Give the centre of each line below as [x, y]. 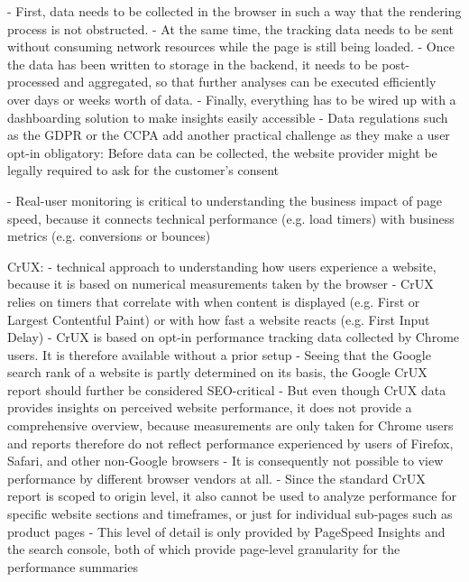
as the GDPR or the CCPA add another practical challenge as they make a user [229, 135]
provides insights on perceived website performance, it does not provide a [210, 407]
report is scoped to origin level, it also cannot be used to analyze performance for [232, 496]
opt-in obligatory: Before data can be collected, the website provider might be [222, 152]
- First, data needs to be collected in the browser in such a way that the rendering [234, 11]
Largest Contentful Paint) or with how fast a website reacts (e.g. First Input [219, 319]
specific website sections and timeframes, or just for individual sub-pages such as [230, 514]
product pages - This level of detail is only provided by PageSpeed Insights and [226, 531]
